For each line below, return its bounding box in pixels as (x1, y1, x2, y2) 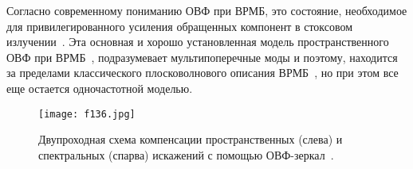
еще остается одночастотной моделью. (6, 79, 193, 96)
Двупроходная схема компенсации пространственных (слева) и (38, 131, 343, 148)
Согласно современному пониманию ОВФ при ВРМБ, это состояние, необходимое (6, 2, 407, 18)
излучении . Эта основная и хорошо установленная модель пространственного (6, 33, 389, 50)
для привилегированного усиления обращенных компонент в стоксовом (6, 17, 353, 34)
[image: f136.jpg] (38, 108, 136, 120)
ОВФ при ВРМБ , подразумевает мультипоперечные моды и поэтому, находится (6, 48, 398, 65)
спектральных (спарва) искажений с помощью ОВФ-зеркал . (38, 146, 334, 163)
